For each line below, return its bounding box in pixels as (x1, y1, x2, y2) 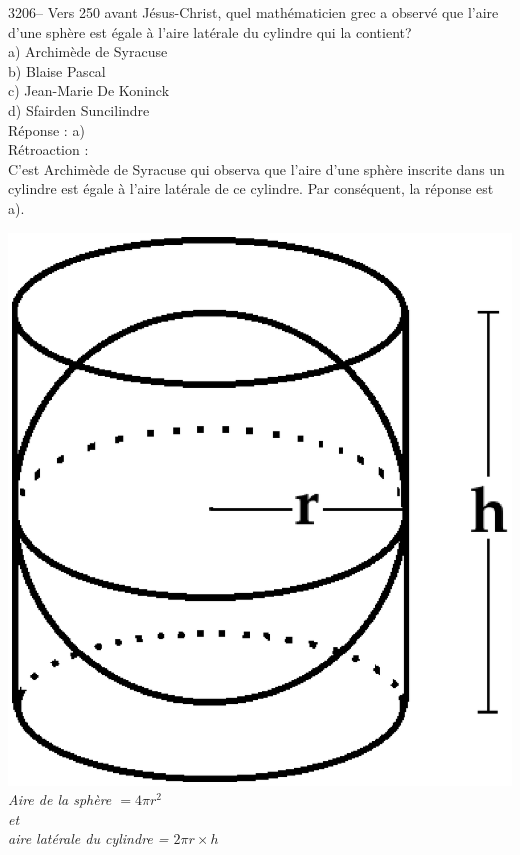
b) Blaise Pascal (8, 60, 106, 81)
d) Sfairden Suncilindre (8, 99, 150, 120)
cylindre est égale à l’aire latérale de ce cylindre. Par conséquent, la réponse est (8, 178, 494, 199)
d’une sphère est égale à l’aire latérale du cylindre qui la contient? (8, 21, 412, 42)
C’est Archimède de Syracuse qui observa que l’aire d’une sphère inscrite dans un (8, 158, 505, 179)
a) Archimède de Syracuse (8, 41, 168, 62)
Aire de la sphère (8, 789, 112, 810)
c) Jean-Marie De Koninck (8, 80, 170, 101)
